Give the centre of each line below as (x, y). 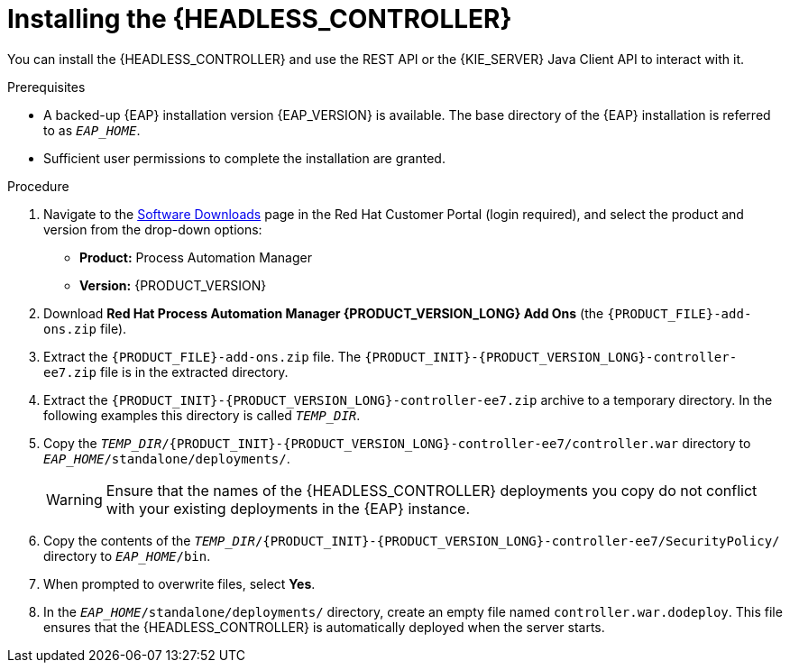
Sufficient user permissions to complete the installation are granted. (244, 158)
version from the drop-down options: (153, 229)
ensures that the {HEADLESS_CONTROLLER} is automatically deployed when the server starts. (324, 627)
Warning (74, 499)
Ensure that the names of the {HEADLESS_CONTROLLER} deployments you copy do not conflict (432, 490)
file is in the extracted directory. (194, 372)
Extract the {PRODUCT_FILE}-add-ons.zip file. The (202, 356)
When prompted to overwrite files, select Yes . (179, 583)
